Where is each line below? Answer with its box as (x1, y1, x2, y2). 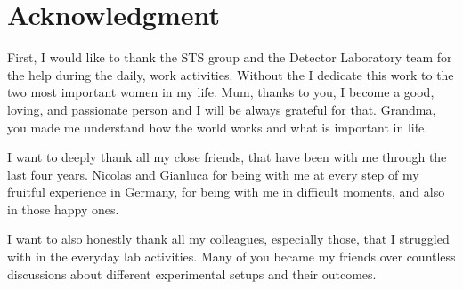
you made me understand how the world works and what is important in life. (7, 117, 428, 136)
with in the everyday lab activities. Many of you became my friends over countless (7, 247, 456, 266)
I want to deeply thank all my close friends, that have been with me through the (7, 148, 447, 166)
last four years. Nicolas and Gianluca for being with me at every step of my (7, 165, 419, 183)
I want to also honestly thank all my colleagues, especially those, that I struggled (7, 229, 450, 248)
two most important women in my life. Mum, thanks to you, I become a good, (7, 83, 435, 101)
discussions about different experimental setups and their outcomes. (7, 264, 377, 283)
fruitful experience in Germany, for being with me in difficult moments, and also (7, 182, 445, 201)
